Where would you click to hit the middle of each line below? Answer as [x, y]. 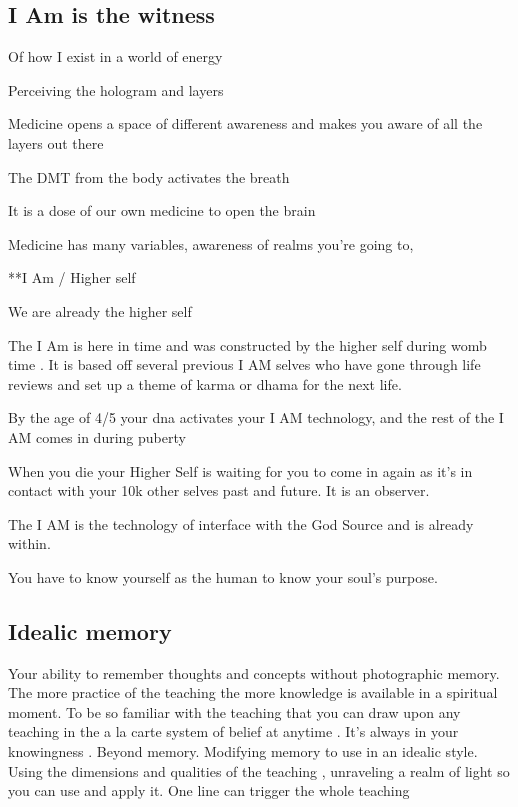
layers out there [56, 142]
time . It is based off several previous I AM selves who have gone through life [244, 364]
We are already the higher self [100, 310]
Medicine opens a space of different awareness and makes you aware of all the [245, 123]
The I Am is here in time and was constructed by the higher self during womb [247, 344]
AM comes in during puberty [97, 436]
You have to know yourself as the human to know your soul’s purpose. [223, 576]
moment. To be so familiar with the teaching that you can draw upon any [234, 711]
